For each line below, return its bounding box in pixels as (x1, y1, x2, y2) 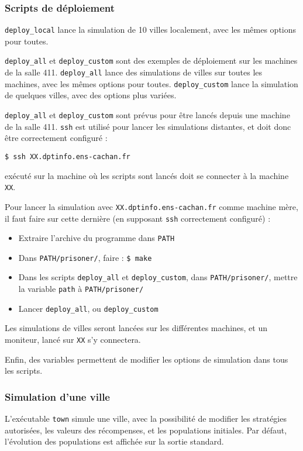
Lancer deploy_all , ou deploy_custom (18, 302, 159, 314)
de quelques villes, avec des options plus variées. (5, 89, 177, 101)
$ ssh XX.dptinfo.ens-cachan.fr (5, 152, 130, 161)
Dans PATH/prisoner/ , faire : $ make (18, 251, 152, 263)
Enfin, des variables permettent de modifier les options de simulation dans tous (5, 353, 288, 365)
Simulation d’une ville (5, 389, 110, 404)
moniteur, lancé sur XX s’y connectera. (5, 333, 141, 346)
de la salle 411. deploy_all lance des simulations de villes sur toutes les (5, 66, 263, 78)
